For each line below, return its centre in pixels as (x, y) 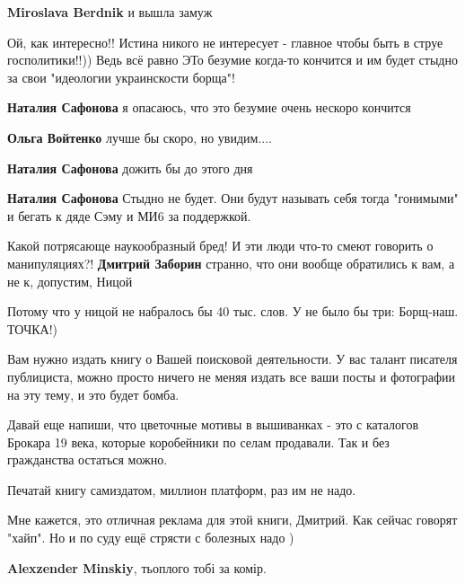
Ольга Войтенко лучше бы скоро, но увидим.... (140, 137)
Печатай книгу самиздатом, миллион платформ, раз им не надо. (182, 489)
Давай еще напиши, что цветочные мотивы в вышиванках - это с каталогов (213, 424)
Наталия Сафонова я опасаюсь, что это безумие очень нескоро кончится (209, 107)
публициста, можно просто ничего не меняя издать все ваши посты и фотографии (232, 376)
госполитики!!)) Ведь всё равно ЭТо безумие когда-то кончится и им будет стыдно (232, 60)
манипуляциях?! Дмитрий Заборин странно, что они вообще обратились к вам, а (231, 263)
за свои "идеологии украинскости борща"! (121, 77)
